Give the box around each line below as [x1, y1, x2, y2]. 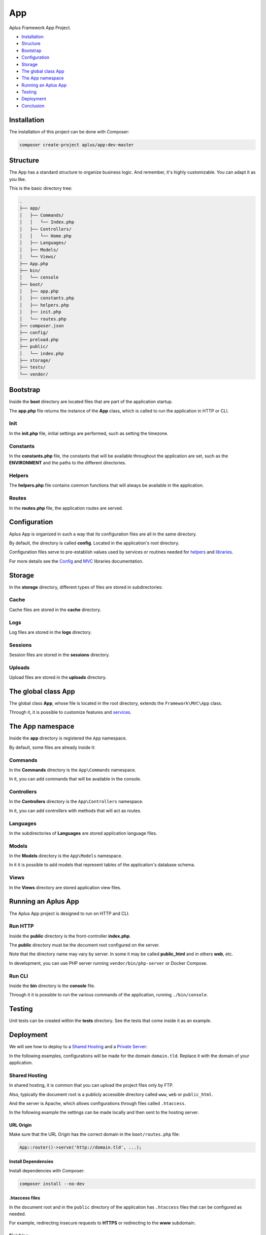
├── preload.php [19, 336, 59, 342]
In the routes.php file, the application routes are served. [9, 505, 123, 511]
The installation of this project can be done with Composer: [9, 128, 130, 134]
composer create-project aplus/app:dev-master [19, 142, 134, 148]
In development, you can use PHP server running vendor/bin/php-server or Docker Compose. [9, 960, 208, 966]
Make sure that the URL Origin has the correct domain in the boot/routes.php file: [9, 1131, 180, 1137]
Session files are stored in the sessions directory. [9, 652, 110, 658]
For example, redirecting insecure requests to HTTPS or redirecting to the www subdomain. [9, 1220, 196, 1226]
